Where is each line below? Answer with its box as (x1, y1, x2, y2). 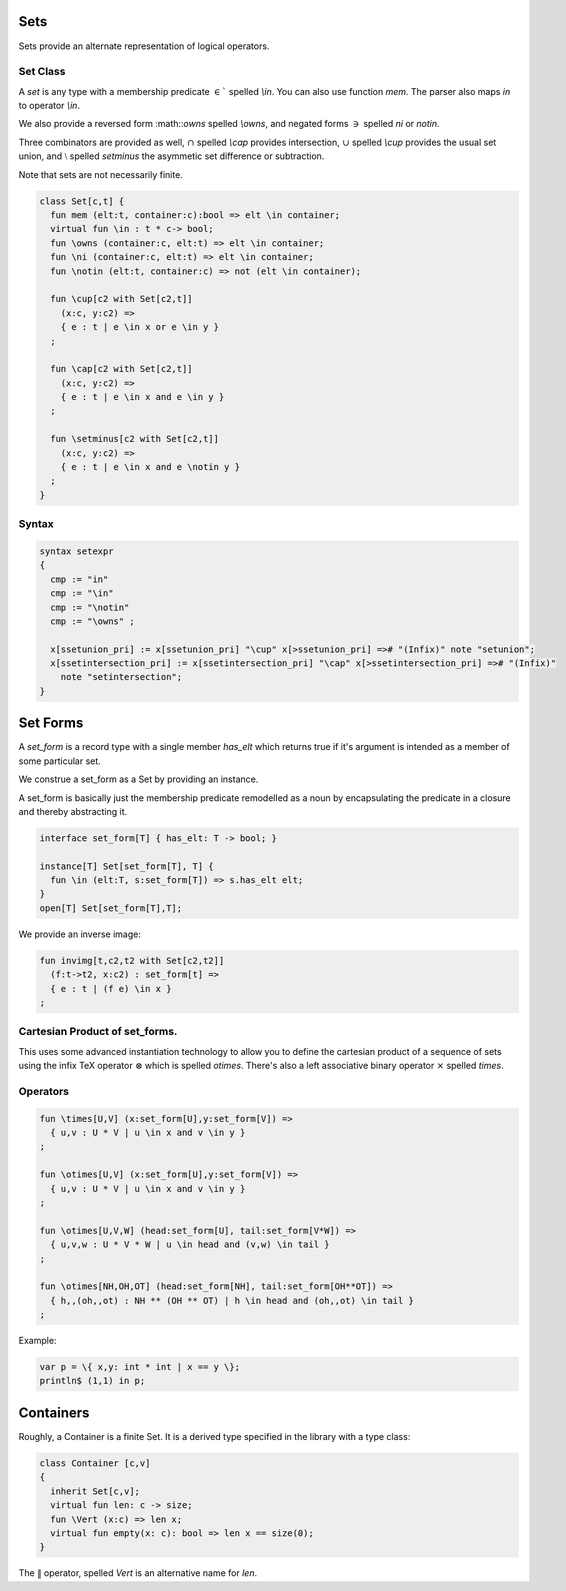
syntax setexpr (39, 545, 114, 557)
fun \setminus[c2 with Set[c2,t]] (50, 433, 220, 445)
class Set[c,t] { (39, 195, 125, 207)
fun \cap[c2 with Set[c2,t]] (50, 363, 194, 375)
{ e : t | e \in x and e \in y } (60, 391, 225, 403)
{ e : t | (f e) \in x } (50, 983, 172, 994)
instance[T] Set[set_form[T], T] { (39, 860, 214, 872)
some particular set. (18, 755, 102, 767)
